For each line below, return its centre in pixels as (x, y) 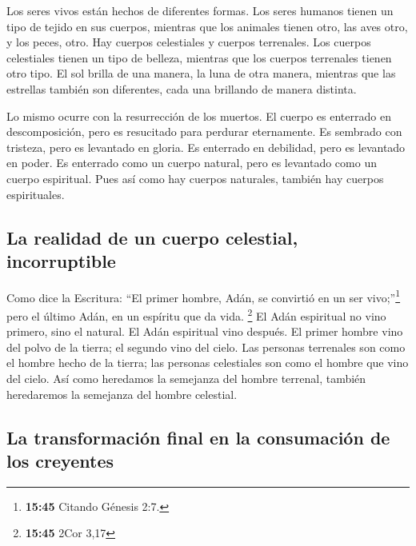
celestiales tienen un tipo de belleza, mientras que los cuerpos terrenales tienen (199, 57)
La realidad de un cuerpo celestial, (152, 237)
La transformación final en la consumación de (198, 437)
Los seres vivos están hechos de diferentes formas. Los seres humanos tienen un (200, 10)
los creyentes (60, 460)
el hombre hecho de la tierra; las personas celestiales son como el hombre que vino (208, 363)
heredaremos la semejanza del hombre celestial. (122, 394)
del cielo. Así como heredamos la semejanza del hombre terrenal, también (186, 378)
